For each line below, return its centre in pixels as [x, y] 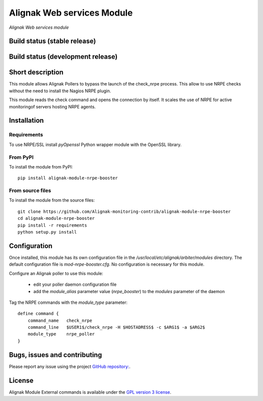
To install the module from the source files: [52, 200]
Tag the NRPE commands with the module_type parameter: [68, 302]
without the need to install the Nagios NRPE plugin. [60, 91]
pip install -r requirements [52, 225]
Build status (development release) [63, 57]
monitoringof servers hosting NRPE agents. [52, 106]
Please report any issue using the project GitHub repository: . [70, 366]
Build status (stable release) [52, 41]
